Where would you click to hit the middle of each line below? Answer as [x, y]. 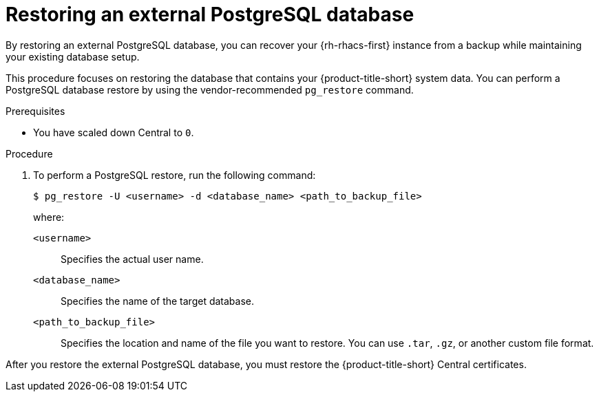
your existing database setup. [73, 56]
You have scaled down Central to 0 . [114, 132]
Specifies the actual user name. [132, 259]
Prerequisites [35, 111]
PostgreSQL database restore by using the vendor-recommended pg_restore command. [210, 89]
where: [49, 217]
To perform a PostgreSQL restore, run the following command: [175, 175]
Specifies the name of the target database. [158, 301]
